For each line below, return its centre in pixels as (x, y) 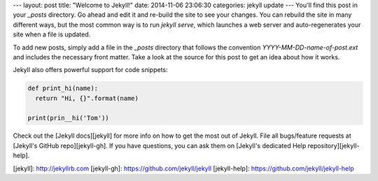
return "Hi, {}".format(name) (87, 98)
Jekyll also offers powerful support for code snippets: (90, 70)
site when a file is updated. (52, 34)
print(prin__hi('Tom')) (69, 118)
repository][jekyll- (334, 145)
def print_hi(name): (63, 88)
